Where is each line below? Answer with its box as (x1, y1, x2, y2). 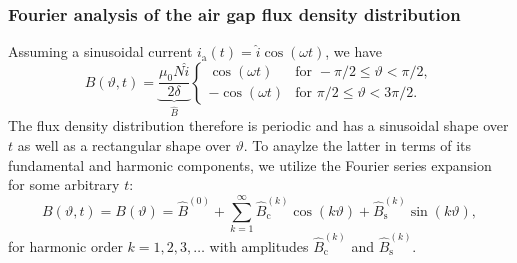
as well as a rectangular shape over (17, 135, 231, 155)
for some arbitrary (8, 174, 120, 195)
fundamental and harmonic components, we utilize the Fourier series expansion (8, 154, 492, 175)
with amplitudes (209, 235, 309, 256)
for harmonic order (8, 235, 123, 256)
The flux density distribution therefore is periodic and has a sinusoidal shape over (8, 115, 509, 136)
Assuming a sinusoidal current (8, 41, 193, 62)
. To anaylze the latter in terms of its (243, 135, 472, 155)
